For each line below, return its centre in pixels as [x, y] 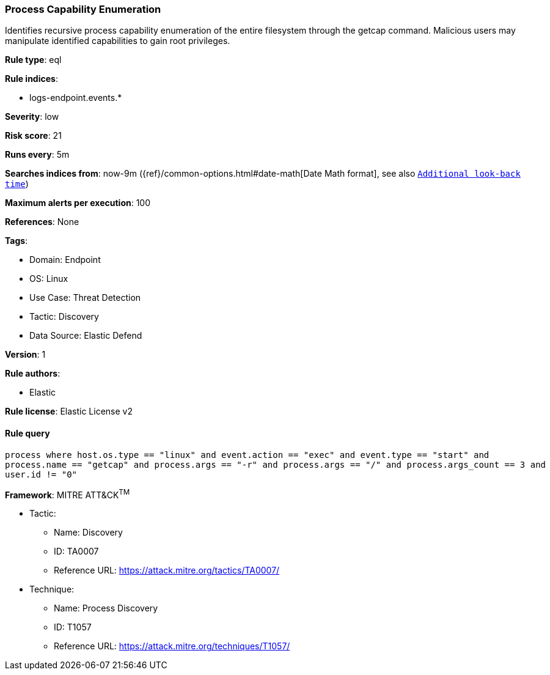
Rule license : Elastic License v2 [69, 411]
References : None [42, 222]
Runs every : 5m [37, 155]
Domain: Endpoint [65, 260]
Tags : [16, 241]
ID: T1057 [73, 627]
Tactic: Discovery [64, 317]
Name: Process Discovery [106, 608]
